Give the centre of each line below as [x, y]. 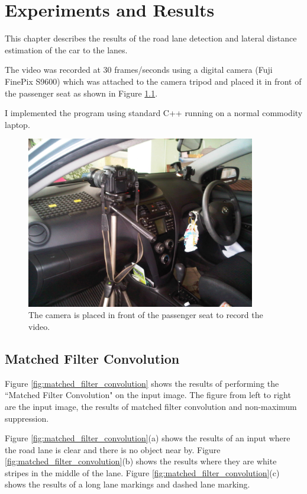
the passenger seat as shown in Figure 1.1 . [81, 93]
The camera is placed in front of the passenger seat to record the [146, 315]
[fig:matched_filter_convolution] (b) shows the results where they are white [141, 461]
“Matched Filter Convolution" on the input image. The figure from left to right [148, 395]
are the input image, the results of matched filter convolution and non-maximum [151, 406]
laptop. [17, 124]
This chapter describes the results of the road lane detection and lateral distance [151, 38]
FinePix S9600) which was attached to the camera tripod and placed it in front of [153, 81]
